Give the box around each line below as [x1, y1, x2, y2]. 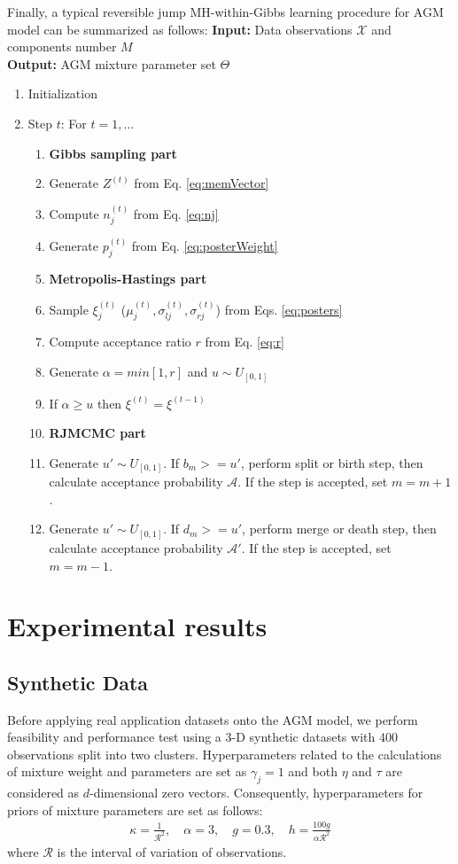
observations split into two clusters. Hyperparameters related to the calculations [7, 744, 442, 763]
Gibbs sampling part [49, 144, 177, 162]
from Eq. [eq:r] [205, 332, 284, 351]
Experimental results [7, 608, 268, 644]
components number [7, 37, 117, 56]
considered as [7, 783, 80, 802]
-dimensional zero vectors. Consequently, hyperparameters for [89, 783, 423, 802]
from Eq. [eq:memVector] [134, 174, 269, 192]
